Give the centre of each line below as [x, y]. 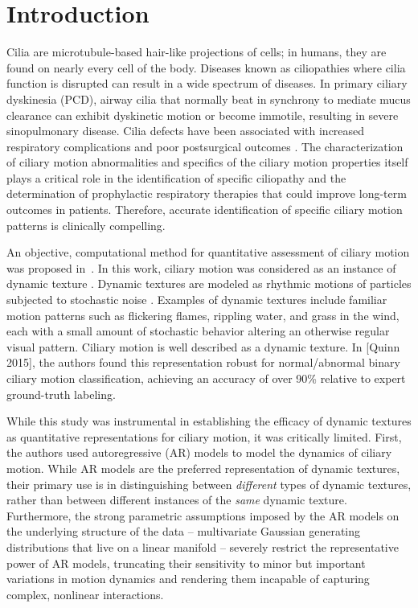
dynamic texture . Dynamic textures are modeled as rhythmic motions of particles [209, 283]
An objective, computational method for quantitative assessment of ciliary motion [208, 252]
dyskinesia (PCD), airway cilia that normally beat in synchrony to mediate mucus [209, 99]
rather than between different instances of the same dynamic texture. [177, 500]
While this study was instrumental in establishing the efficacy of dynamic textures [209, 421]
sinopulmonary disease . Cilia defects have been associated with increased [186, 131]
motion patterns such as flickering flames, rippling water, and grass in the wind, [203, 315]
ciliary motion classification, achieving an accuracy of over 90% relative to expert [206, 378]
